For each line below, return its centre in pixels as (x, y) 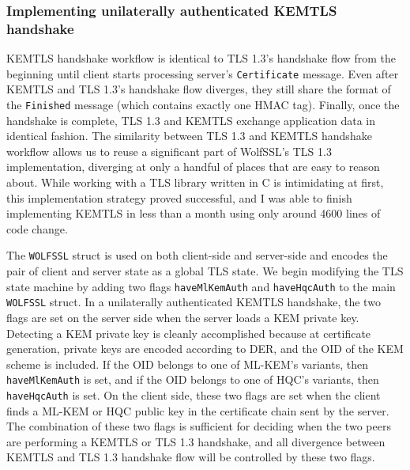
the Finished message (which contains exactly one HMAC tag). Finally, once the (203, 104)
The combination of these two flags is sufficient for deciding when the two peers (199, 426)
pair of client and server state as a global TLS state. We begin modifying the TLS (205, 271)
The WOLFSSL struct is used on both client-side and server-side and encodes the (197, 255)
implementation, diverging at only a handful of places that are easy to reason (193, 167)
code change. (37, 228)
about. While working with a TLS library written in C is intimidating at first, (195, 182)
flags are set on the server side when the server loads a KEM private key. (183, 317)
